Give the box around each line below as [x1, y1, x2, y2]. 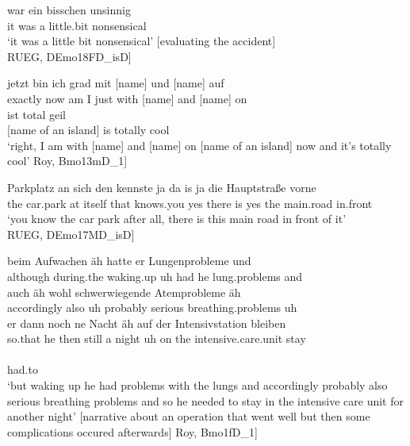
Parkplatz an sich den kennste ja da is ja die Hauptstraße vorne [7, 179, 316, 195]
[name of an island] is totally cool [7, 121, 170, 138]
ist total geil [7, 106, 66, 122]
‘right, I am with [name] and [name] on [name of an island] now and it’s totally [7, 136, 392, 153]
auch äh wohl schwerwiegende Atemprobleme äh [7, 283, 241, 300]
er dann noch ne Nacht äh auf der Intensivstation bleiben [7, 314, 286, 331]
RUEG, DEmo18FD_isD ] [7, 48, 132, 64]
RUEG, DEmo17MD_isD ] [7, 225, 135, 242]
